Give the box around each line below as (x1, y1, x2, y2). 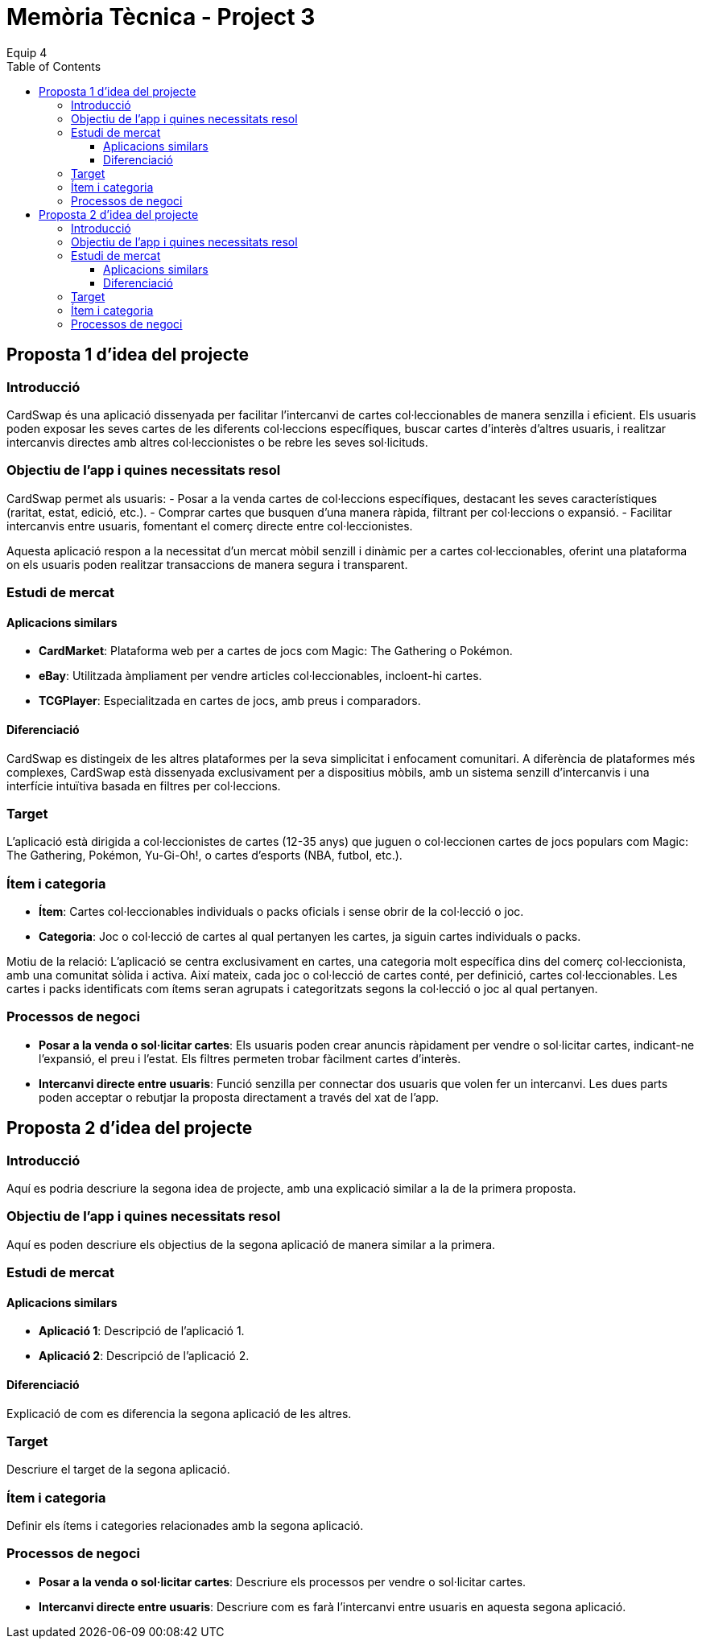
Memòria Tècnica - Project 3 (6, 3, 316, 31)
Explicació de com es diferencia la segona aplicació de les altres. (6, 1406, 352, 1420)
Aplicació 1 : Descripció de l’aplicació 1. (39, 1324, 245, 1338)
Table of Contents (6, 59, 101, 73)
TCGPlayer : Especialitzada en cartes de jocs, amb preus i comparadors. (39, 694, 421, 708)
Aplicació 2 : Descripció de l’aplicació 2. (39, 1349, 250, 1363)
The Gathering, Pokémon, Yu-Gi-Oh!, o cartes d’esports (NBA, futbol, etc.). (6, 848, 403, 863)
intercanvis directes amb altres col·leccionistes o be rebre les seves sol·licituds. (6, 435, 428, 449)
